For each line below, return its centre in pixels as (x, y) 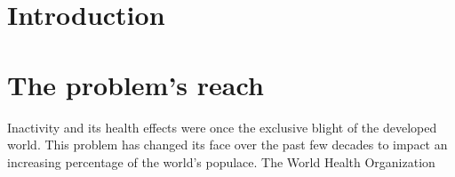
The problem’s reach (136, 84)
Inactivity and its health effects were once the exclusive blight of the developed (222, 127)
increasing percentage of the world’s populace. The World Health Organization (221, 161)
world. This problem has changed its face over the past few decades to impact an (227, 145)
